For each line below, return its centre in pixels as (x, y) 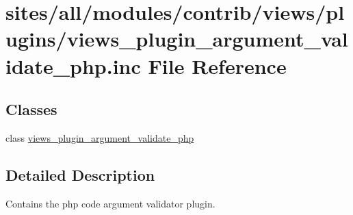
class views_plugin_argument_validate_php (100, 137)
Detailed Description (80, 174)
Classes (31, 109)
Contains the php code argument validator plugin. (110, 203)
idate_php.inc (73, 65)
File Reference (217, 65)
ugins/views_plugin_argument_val (177, 39)
